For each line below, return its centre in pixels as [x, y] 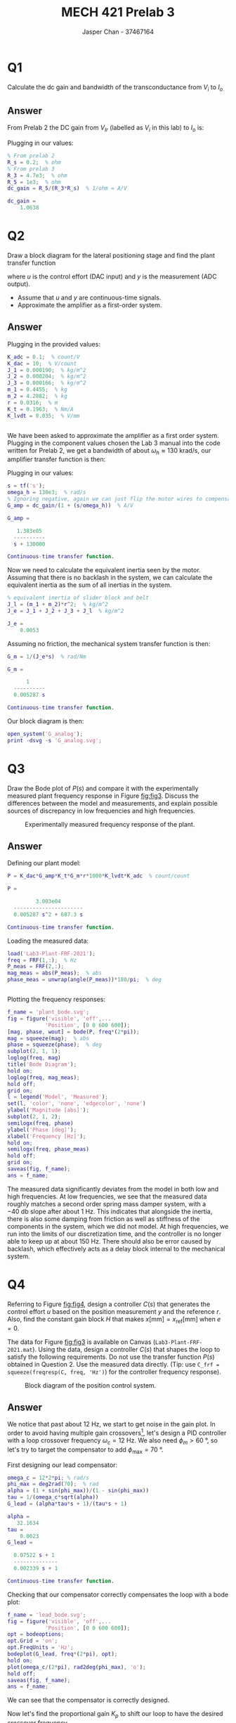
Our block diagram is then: [46, 721]
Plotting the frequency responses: [57, 1000]
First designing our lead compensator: [63, 1465]
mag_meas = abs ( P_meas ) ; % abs [54, 973]
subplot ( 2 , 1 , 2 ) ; [34, 1117]
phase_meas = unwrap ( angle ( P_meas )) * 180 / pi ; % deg [84, 980]
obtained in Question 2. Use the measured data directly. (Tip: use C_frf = [113, 1364]
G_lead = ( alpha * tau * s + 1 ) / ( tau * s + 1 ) [67, 1504]
